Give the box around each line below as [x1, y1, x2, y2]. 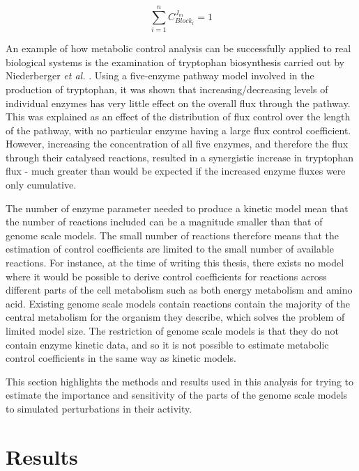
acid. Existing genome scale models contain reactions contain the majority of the [6, 296, 351, 310]
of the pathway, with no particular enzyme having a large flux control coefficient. [6, 122, 351, 137]
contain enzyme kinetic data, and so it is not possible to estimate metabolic [6, 337, 329, 351]
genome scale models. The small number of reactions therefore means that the [6, 227, 339, 242]
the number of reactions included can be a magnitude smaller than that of [6, 214, 323, 229]
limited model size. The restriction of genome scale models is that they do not [6, 324, 339, 337]
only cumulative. [6, 177, 77, 192]
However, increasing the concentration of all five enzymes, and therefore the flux [6, 136, 349, 151]
